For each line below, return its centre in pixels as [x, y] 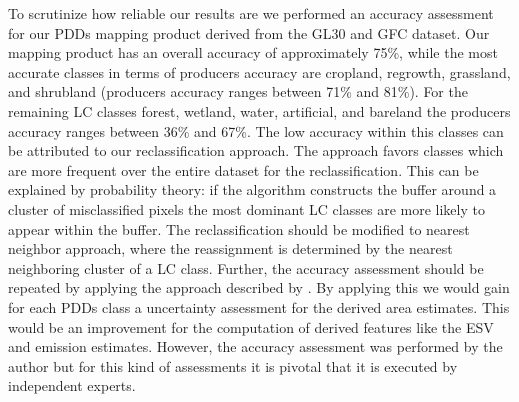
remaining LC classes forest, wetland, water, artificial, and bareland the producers [259, 110]
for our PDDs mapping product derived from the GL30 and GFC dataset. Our [249, 32]
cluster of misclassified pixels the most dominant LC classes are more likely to [246, 208]
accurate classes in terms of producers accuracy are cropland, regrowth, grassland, [259, 71]
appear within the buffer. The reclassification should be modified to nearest [239, 228]
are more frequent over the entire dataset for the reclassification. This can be [243, 169]
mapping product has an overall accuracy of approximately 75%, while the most [253, 52]
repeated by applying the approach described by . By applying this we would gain [259, 287]
